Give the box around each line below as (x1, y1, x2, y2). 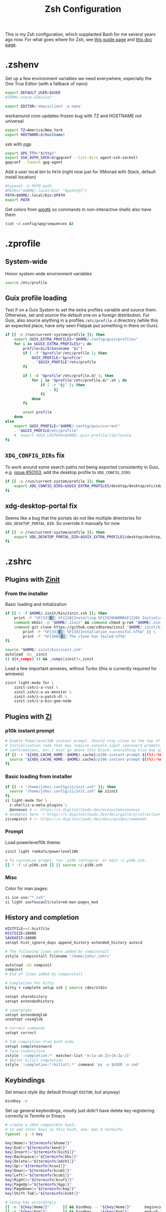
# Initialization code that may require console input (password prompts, (5, 743, 163, 748)
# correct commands (5, 1026, 45, 1031)
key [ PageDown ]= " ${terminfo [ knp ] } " (5, 1186, 77, 1192)
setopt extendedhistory (5, 998, 54, 1004)
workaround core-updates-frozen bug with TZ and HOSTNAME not (5, 113, 142, 119)
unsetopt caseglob (5, 1017, 43, 1022)
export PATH (5, 197, 30, 202)
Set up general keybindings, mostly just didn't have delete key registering (5, 1108, 155, 1114)
